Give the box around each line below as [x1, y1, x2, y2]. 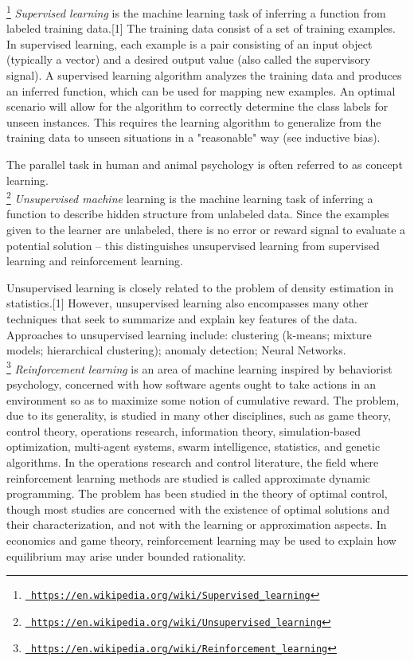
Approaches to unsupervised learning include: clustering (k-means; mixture [6, 326, 372, 342]
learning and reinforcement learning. [6, 252, 183, 269]
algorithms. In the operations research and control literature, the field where [6, 454, 379, 470]
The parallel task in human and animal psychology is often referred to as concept [6, 156, 403, 172]
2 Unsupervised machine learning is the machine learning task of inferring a [6, 188, 373, 206]
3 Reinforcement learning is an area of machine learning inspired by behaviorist [6, 358, 393, 377]
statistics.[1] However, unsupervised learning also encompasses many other [6, 295, 369, 311]
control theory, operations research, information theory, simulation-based [6, 422, 361, 439]
